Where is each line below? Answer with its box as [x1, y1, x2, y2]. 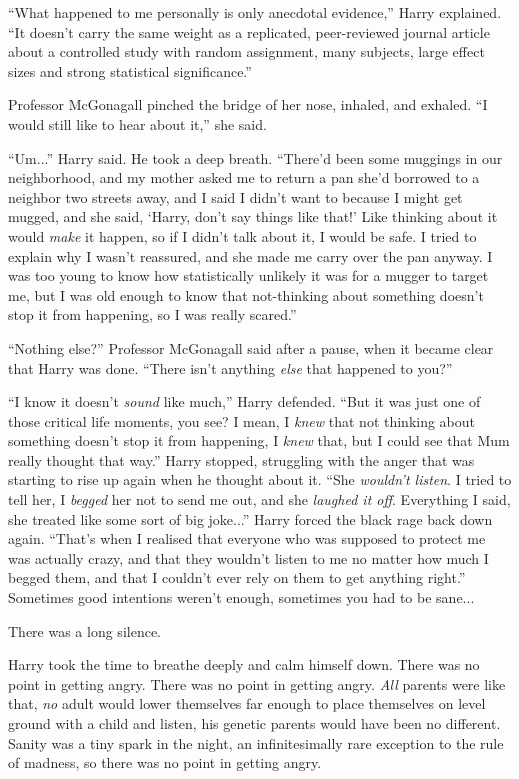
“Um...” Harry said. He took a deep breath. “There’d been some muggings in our [8, 147, 503, 168]
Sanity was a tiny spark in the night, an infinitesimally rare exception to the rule [8, 732, 504, 753]
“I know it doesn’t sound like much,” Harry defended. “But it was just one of [8, 391, 481, 412]
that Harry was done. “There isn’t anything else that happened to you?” [8, 357, 453, 378]
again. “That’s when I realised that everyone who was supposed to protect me [8, 528, 486, 549]
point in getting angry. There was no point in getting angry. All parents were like [8, 673, 506, 694]
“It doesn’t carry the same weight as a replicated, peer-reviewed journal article [8, 21, 490, 42]
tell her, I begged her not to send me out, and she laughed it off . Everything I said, [8, 489, 511, 510]
